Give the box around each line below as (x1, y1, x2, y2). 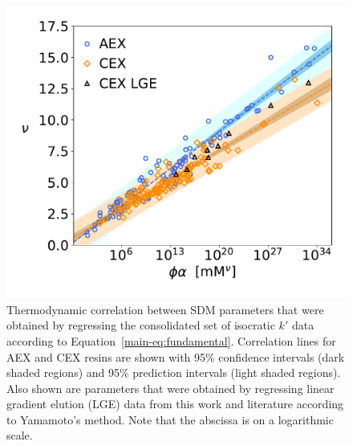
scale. (6, 427, 33, 444)
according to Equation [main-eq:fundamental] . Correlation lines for (6, 332, 336, 349)
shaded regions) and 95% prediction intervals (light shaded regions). (6, 364, 341, 381)
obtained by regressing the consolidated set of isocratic (6, 317, 275, 333)
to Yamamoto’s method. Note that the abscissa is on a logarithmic (6, 411, 334, 428)
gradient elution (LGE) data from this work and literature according (6, 395, 344, 412)
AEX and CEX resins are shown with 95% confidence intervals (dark (6, 348, 345, 365)
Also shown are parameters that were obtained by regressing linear (6, 379, 335, 396)
